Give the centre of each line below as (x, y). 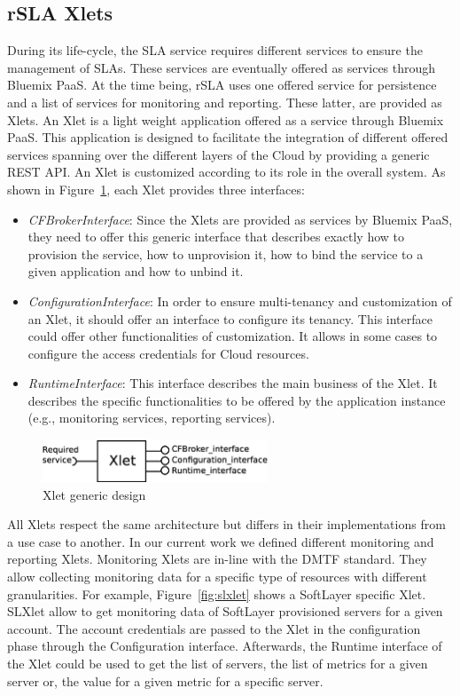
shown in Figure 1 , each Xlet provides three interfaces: (156, 189)
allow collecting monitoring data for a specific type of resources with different (217, 577)
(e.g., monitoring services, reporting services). (152, 418)
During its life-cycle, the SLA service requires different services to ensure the (215, 50)
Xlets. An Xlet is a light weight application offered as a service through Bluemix (226, 119)
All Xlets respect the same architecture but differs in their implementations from (226, 524)
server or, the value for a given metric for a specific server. (165, 680)
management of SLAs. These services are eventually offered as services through (222, 67)
